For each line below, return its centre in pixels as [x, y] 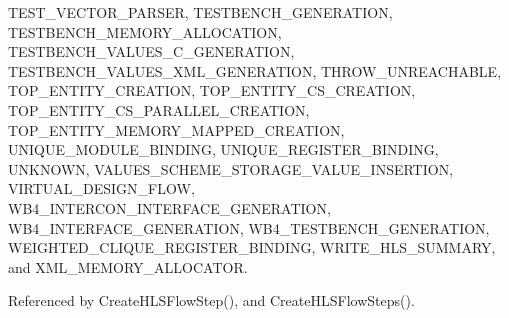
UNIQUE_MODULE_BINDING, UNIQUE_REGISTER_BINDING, [223, 149]
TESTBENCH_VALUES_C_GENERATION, [151, 51]
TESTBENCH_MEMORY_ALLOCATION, [145, 31]
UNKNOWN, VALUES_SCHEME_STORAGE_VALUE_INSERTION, [231, 168]
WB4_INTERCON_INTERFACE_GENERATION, [169, 207]
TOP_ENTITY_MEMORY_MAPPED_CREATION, [176, 129]
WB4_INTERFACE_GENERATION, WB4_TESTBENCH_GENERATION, [249, 227]
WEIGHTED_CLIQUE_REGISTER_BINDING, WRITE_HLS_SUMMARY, [252, 247]
